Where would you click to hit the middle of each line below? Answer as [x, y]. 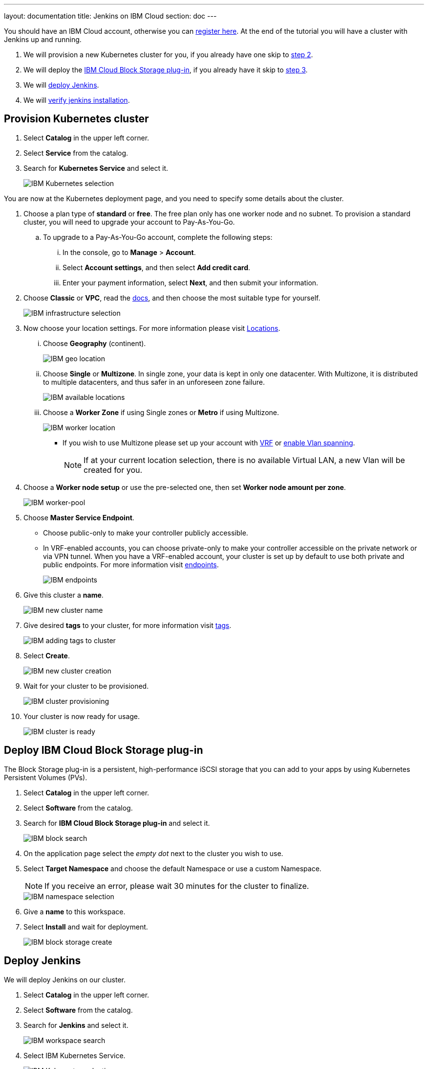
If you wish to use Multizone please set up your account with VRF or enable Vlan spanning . [209, 442]
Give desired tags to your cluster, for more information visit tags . [128, 625]
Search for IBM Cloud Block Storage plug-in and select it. [117, 823]
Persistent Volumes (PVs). [46, 777]
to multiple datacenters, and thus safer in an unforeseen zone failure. [154, 382]
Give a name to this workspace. [75, 911]
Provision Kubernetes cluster [76, 119]
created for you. [113, 470]
